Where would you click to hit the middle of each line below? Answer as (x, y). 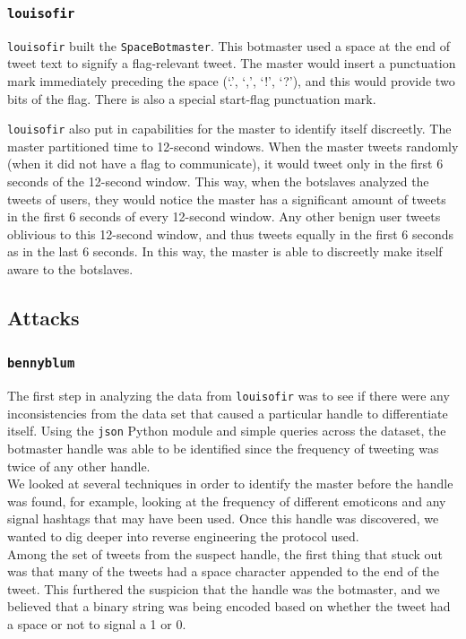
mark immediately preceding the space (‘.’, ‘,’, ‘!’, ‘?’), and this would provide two (231, 81)
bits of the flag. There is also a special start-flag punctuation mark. (192, 98)
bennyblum (41, 363)
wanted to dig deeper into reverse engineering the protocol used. (183, 536)
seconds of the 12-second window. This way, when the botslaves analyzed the (218, 181)
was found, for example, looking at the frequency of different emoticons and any (227, 501)
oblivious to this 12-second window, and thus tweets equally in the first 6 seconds (231, 233)
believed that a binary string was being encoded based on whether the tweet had (229, 606)
